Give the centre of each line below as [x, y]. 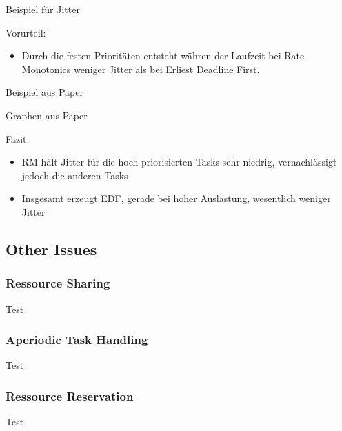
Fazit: [18, 138]
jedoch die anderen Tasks [75, 175]
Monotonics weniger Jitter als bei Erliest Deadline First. [141, 69]
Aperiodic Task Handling [77, 340]
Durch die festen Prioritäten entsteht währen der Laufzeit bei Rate [163, 56]
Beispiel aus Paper [44, 92]
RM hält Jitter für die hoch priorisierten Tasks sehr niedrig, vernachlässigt [179, 162]
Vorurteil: [26, 32]
